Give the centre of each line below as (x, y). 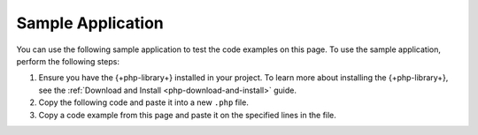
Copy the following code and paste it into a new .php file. (144, 102)
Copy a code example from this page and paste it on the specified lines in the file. (187, 115)
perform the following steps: (68, 61)
